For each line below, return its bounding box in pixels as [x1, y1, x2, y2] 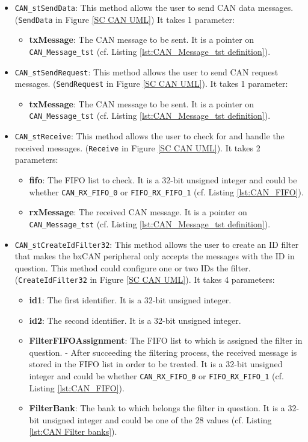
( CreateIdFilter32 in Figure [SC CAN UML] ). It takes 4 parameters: [14, 273, 275, 286]
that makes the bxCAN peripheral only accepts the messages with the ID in [14, 250, 295, 262]
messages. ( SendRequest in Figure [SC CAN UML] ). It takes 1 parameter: [14, 77, 288, 90]
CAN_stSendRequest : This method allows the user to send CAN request [14, 65, 279, 78]
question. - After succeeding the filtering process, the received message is [29, 346, 297, 358]
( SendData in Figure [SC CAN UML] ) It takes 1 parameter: [14, 13, 235, 25]
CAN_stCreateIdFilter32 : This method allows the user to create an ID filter [14, 238, 299, 250]
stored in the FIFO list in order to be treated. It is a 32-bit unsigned [29, 358, 283, 370]
